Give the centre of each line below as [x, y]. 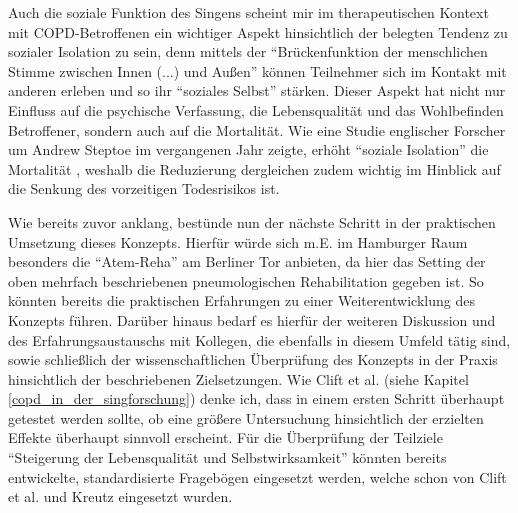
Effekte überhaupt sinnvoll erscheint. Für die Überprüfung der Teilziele [225, 437]
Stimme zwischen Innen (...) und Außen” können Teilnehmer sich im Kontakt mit [257, 70]
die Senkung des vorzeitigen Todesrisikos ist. [144, 188]
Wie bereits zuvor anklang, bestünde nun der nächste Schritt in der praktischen [252, 221]
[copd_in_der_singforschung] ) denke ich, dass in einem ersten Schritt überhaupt [256, 398]
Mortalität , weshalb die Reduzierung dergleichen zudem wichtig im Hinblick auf [254, 168]
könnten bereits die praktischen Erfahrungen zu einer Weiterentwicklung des [241, 300]
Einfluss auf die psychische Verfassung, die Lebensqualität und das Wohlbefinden [256, 109]
